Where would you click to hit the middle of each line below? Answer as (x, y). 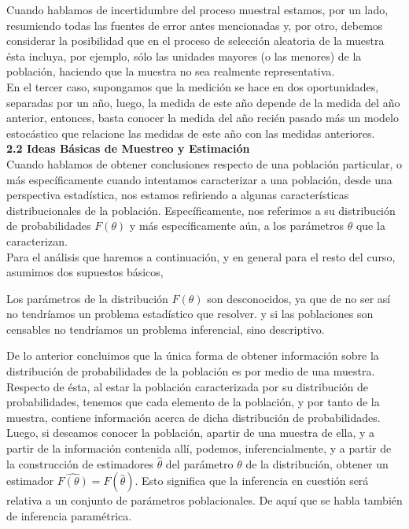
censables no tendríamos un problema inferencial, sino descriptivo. (166, 329)
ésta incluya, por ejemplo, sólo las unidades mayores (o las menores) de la (184, 55)
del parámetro (199, 463)
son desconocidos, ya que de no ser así (299, 298)
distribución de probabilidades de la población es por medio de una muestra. (191, 371)
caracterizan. (37, 240)
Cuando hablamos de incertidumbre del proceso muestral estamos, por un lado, (197, 9)
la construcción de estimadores (80, 463)
